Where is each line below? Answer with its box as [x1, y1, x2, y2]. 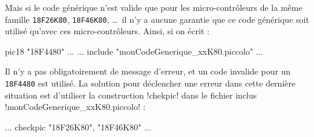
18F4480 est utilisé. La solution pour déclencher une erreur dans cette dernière [5, 77, 296, 90]
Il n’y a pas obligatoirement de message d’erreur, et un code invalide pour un [5, 65, 291, 78]
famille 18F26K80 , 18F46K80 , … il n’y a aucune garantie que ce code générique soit [5, 13, 309, 25]
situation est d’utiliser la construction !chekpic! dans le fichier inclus [5, 88, 257, 101]
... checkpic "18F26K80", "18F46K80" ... [5, 120, 151, 133]
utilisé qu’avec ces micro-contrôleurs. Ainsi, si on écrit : [5, 25, 210, 37]
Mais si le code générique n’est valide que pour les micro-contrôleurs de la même [5, 1, 303, 13]
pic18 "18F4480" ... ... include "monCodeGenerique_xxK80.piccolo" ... [5, 44, 263, 57]
